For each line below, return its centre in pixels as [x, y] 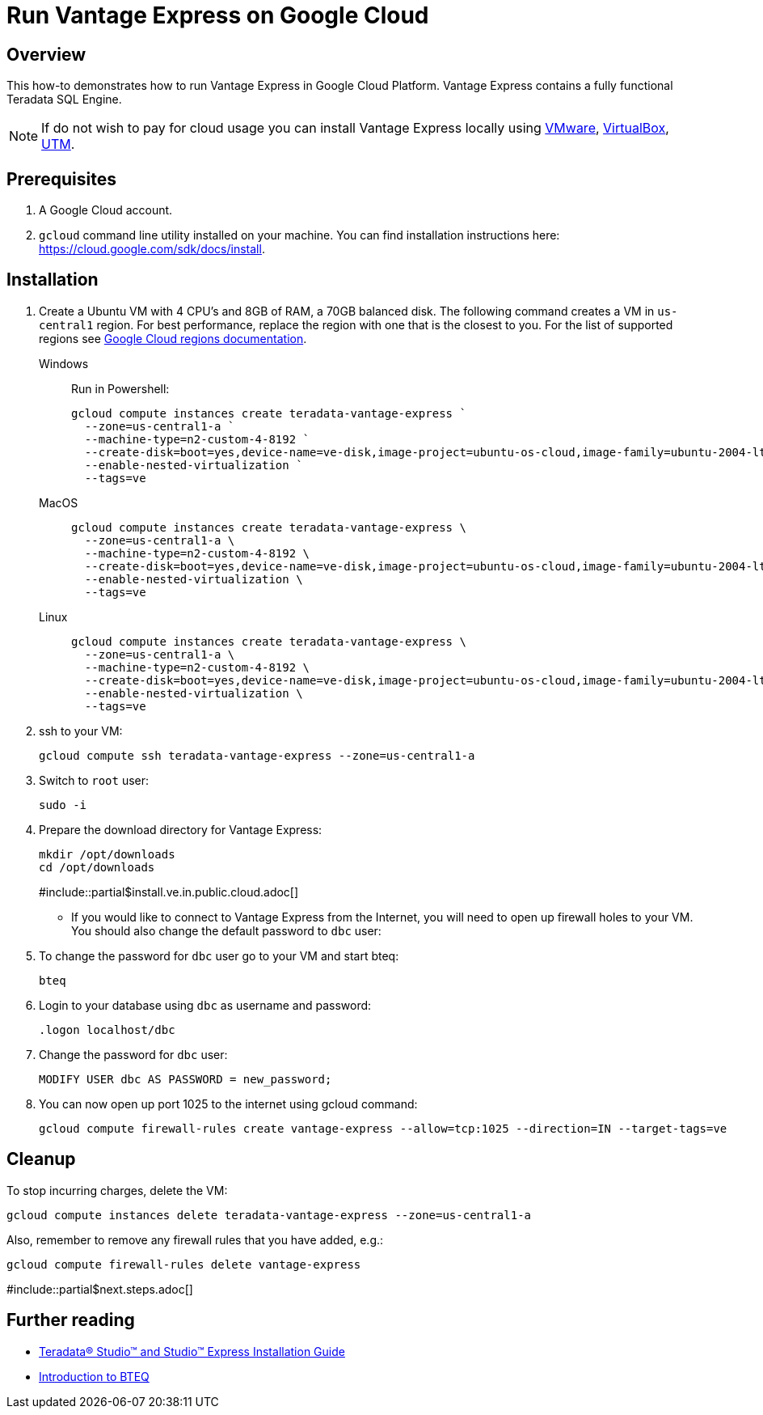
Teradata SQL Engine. [64, 100]
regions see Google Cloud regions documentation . [173, 338]
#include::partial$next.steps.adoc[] [100, 1289]
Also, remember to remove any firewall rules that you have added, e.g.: [195, 1239]
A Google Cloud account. [106, 210]
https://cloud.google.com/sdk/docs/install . [152, 249]
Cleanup [41, 1159]
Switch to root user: [94, 780]
